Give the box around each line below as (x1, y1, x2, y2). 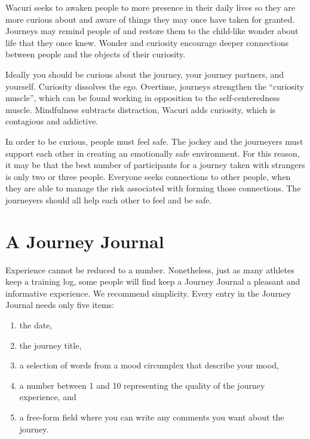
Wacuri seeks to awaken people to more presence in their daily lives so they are (5, 1, 296, 13)
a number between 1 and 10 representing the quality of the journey (19, 379, 265, 391)
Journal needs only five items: (5, 298, 114, 311)
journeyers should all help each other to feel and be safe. (5, 193, 212, 206)
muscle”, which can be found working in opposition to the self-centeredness (5, 92, 280, 104)
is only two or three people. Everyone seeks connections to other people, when (5, 170, 291, 182)
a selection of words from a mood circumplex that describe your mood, (19, 359, 279, 371)
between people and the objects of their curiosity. (5, 48, 186, 60)
